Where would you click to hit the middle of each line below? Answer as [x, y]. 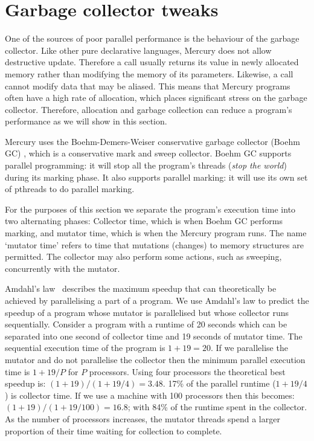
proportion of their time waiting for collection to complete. [114, 430]
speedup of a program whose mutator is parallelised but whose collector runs [147, 312]
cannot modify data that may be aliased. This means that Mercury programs [148, 85]
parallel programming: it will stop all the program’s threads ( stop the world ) [146, 165]
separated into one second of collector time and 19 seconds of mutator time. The [154, 336]
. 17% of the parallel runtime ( [219, 383]
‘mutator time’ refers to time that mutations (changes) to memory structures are [154, 244]
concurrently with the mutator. [62, 268]
